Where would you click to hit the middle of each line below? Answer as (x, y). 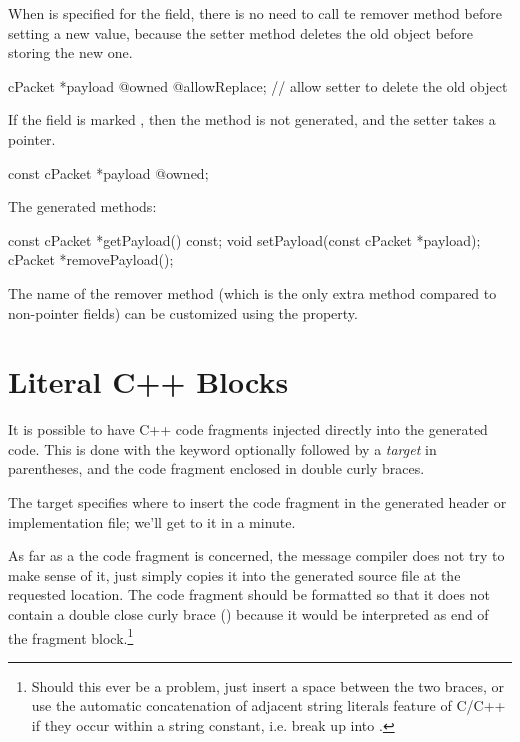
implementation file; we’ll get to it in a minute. (152, 521)
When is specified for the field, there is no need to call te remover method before (255, 13)
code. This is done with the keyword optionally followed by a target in (222, 448)
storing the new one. (70, 52)
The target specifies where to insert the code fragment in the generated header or (257, 502)
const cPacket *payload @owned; (108, 172)
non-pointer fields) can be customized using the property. (183, 312)
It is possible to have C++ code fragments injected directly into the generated (248, 429)
